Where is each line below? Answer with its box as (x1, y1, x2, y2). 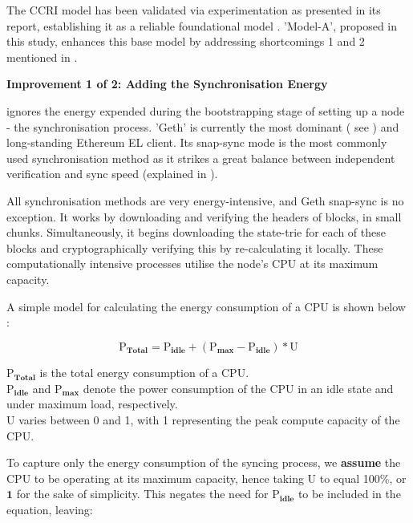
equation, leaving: (6, 501, 93, 517)
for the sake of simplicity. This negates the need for (16, 485, 269, 502)
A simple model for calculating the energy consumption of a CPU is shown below (6, 298, 406, 314)
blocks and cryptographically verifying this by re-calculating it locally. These (6, 239, 383, 256)
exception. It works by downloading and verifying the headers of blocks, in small (6, 208, 402, 225)
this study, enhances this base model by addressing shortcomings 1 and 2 (6, 33, 365, 50)
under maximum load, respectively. (6, 395, 178, 412)
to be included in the (298, 485, 401, 502)
